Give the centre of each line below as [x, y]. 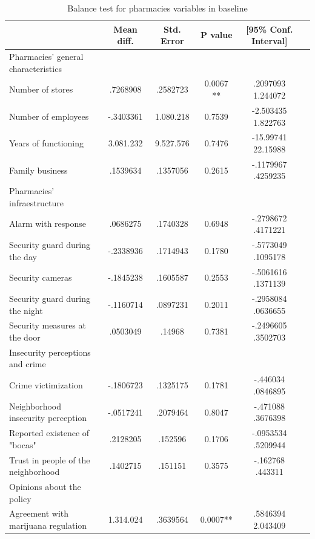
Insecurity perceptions [50, 352]
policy [20, 498]
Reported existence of [49, 433]
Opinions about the [45, 487]
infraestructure [37, 202]
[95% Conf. [270, 29]
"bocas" [23, 444]
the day [23, 256]
